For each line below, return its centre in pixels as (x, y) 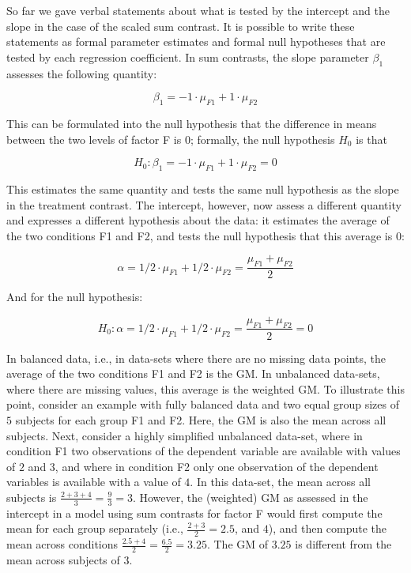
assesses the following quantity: (82, 73)
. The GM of (238, 544)
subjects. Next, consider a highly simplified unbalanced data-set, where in (185, 435)
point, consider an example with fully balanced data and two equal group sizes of (203, 404)
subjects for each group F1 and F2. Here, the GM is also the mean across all (201, 419)
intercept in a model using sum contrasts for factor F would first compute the (194, 513)
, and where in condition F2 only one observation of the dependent (217, 466)
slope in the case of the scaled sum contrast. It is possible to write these (181, 26)
